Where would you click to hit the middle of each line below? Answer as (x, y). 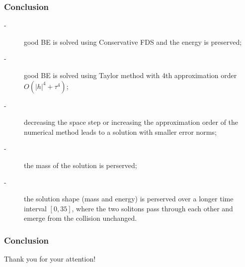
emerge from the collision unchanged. (81, 218)
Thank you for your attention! (50, 259)
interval (35, 208)
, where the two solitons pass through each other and (152, 208)
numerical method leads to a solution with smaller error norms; (120, 132)
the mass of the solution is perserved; (81, 165)
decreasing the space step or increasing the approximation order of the (131, 122)
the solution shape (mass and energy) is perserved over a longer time (129, 199)
